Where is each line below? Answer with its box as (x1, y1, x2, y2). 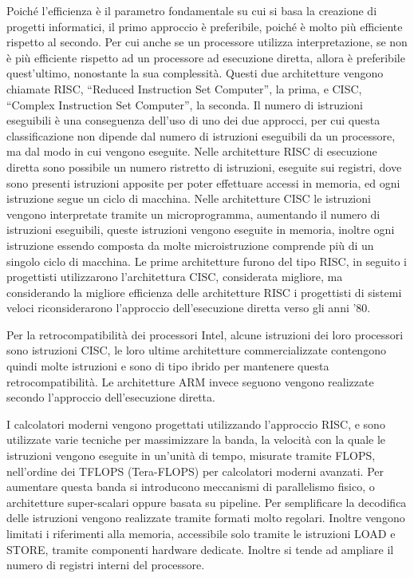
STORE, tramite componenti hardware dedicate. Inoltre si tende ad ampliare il (6, 540, 394, 557)
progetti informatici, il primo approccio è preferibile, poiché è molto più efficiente (6, 18, 403, 34)
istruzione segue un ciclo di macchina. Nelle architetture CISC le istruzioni (6, 190, 371, 207)
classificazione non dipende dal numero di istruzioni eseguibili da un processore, (6, 127, 396, 144)
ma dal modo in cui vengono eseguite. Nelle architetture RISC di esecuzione (6, 143, 377, 160)
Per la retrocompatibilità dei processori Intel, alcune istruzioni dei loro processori (6, 326, 404, 342)
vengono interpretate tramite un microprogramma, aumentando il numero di (6, 205, 380, 222)
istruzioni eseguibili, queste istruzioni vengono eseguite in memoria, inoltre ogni (6, 221, 395, 238)
